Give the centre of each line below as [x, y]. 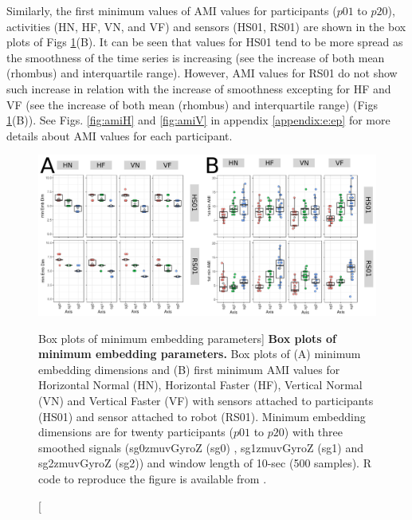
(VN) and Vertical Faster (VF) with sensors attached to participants [206, 400]
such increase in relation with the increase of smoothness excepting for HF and [199, 88]
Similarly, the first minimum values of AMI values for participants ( [172, 10]
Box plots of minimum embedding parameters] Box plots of [187, 338]
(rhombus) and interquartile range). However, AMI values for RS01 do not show [202, 73]
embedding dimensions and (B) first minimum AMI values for [189, 369]
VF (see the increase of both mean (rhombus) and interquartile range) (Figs [192, 104]
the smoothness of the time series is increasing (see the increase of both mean [196, 57]
